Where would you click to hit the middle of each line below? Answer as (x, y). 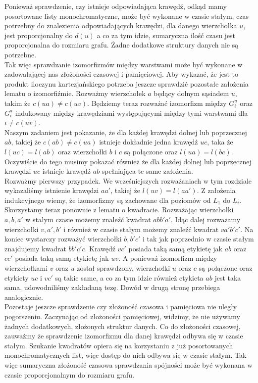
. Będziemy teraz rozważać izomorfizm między (157, 103)
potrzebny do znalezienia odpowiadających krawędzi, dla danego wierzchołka (121, 25)
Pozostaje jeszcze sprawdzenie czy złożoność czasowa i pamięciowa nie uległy (121, 307)
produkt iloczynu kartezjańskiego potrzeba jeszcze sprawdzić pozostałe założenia (127, 83)
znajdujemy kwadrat (35, 248)
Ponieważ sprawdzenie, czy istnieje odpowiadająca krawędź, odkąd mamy (116, 6)
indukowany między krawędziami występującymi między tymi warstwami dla (131, 113)
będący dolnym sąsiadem (191, 93)
